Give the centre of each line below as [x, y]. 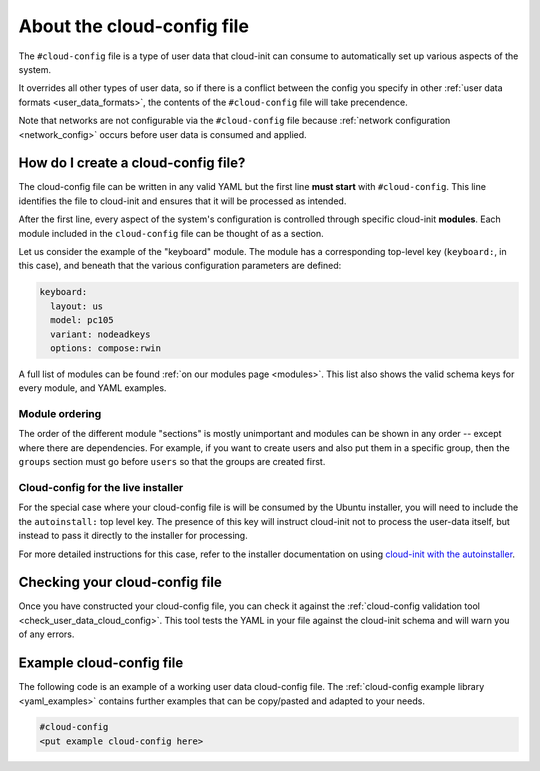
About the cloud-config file [134, 26]
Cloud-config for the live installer [101, 487]
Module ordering [60, 414]
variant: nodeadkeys [100, 334]
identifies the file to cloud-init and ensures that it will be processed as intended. [182, 201]
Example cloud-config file [101, 663]
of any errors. [46, 634]
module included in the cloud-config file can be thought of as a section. [171, 233]
